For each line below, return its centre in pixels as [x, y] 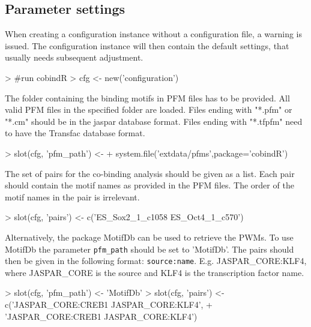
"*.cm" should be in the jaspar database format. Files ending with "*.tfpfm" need [154, 121]
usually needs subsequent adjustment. [74, 57]
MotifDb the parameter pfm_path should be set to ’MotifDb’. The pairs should [149, 249]
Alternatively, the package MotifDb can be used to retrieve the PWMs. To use [149, 237]
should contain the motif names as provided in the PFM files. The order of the [149, 185]
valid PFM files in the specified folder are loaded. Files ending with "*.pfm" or [149, 109]
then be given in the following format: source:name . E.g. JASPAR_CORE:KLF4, [156, 261]
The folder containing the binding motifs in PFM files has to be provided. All [147, 97]
